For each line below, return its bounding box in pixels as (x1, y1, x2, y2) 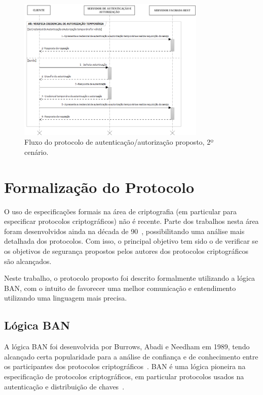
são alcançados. (4, 255, 52, 266)
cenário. (24, 146, 49, 157)
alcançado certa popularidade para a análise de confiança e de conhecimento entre (4, 351, 258, 361)
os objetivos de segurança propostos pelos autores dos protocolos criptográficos (4, 246, 249, 256)
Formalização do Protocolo (4, 176, 195, 197)
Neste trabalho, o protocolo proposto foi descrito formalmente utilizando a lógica (4, 273, 255, 283)
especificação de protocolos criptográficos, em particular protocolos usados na (4, 371, 244, 381)
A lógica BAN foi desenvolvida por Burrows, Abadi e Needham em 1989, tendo (4, 341, 250, 352)
